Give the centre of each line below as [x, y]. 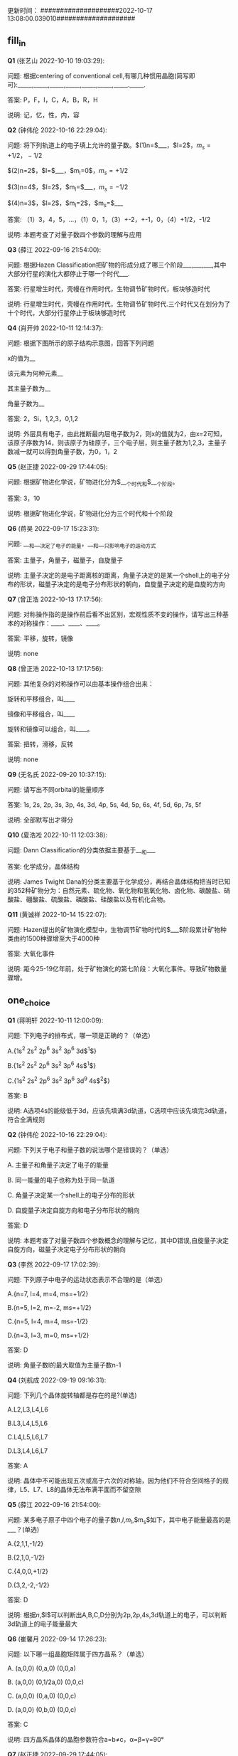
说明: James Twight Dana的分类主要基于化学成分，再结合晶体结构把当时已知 [119, 882]
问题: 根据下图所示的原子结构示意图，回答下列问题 [81, 343]
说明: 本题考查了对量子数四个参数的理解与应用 [75, 235]
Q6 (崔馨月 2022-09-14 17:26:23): [57, 1639]
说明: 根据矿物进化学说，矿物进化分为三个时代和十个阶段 [90, 513]
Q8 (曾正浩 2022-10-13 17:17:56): [55, 668]
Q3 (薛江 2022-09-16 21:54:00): [54, 250]
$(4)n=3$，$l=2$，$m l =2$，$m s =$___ [65, 204]
